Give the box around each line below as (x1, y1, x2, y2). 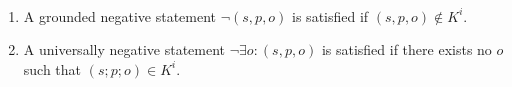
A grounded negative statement (23, 5, 217, 26)
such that (23, 58, 82, 79)
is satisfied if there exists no (321, 39, 492, 60)
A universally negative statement (23, 39, 226, 60)
